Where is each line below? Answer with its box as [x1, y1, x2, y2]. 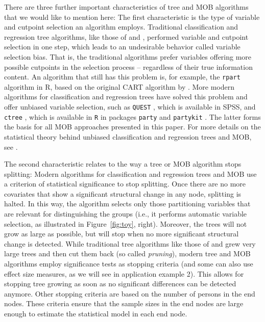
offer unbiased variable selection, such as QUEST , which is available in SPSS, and [4, 101, 256, 112]
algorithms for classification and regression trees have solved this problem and [4, 91, 248, 102]
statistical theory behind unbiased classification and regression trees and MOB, [4, 131, 252, 142]
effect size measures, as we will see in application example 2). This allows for [4, 268, 244, 279]
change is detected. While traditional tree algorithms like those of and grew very [4, 238, 256, 249]
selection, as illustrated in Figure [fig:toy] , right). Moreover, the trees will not [4, 218, 247, 229]
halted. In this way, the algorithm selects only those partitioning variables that [4, 198, 251, 209]
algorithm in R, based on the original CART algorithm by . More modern [4, 81, 235, 92]
